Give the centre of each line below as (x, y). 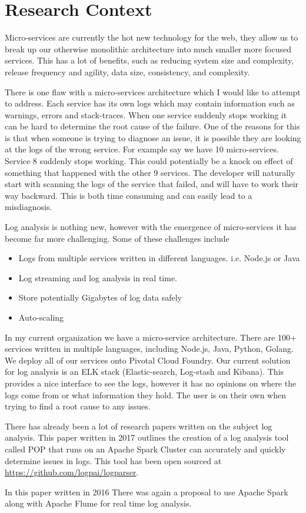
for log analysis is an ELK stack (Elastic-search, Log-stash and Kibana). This (144, 372)
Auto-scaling (41, 317)
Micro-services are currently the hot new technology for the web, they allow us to (152, 37)
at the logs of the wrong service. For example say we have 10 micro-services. (142, 149)
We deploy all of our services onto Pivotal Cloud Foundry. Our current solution (148, 360)
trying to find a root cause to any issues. (78, 406)
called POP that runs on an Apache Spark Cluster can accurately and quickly (145, 449)
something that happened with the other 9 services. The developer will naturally (150, 172)
